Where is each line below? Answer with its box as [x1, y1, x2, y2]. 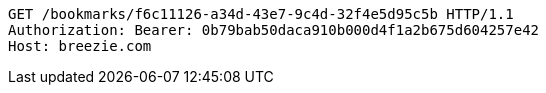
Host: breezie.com [8, 38, 152, 54]
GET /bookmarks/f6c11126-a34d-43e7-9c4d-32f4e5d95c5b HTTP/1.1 [8, 6, 514, 22]
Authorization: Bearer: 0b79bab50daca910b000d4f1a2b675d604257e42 [8, 22, 540, 38]
